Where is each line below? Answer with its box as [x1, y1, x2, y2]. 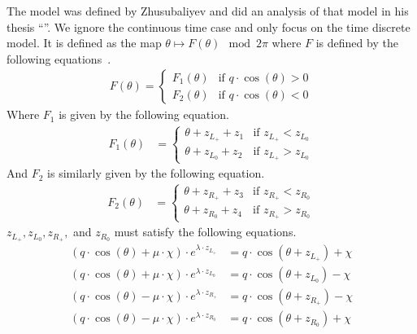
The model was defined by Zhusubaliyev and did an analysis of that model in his [7, 2, 409, 19]
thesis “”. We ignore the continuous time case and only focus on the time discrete [7, 18, 410, 35]
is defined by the [315, 34, 398, 51]
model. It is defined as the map [7, 34, 162, 51]
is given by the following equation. [59, 106, 229, 123]
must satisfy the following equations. [114, 223, 297, 240]
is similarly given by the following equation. [47, 165, 265, 182]
